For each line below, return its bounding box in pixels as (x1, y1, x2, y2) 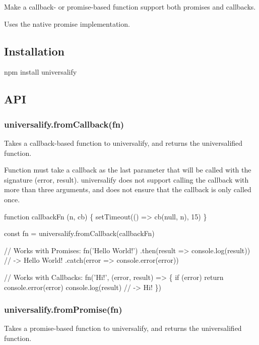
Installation (4, 43, 64, 59)
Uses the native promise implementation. (4, 18, 130, 29)
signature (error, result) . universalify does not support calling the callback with (4, 174, 249, 185)
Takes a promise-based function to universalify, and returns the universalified (4, 323, 242, 333)
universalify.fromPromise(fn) (4, 303, 122, 316)
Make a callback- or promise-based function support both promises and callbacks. (4, 2, 256, 12)
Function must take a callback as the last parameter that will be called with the (4, 164, 251, 175)
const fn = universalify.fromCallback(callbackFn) (4, 228, 155, 239)
